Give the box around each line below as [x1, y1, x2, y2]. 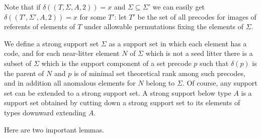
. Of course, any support [182, 78, 257, 88]
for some [79, 11, 106, 22]
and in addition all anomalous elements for [4, 78, 136, 88]
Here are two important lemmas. [4, 124, 104, 134]
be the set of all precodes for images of [137, 11, 256, 22]
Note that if [4, 2, 41, 12]
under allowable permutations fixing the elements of [83, 21, 244, 32]
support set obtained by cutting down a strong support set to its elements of [4, 97, 240, 108]
